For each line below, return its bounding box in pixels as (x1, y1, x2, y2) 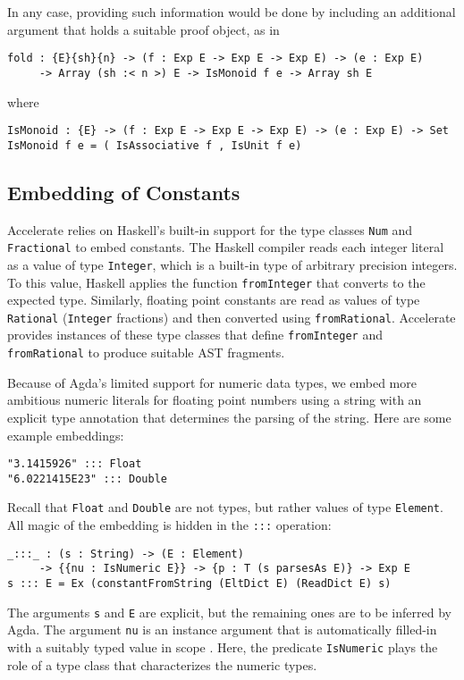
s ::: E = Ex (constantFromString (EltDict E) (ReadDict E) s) (7, 577, 392, 591)
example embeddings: (7, 425, 124, 444)
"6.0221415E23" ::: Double (7, 472, 167, 485)
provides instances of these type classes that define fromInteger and (7, 325, 383, 344)
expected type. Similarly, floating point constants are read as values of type (7, 290, 420, 309)
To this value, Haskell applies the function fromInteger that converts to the (7, 273, 426, 291)
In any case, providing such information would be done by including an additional (7, 3, 456, 21)
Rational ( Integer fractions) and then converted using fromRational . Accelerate (7, 307, 456, 326)
